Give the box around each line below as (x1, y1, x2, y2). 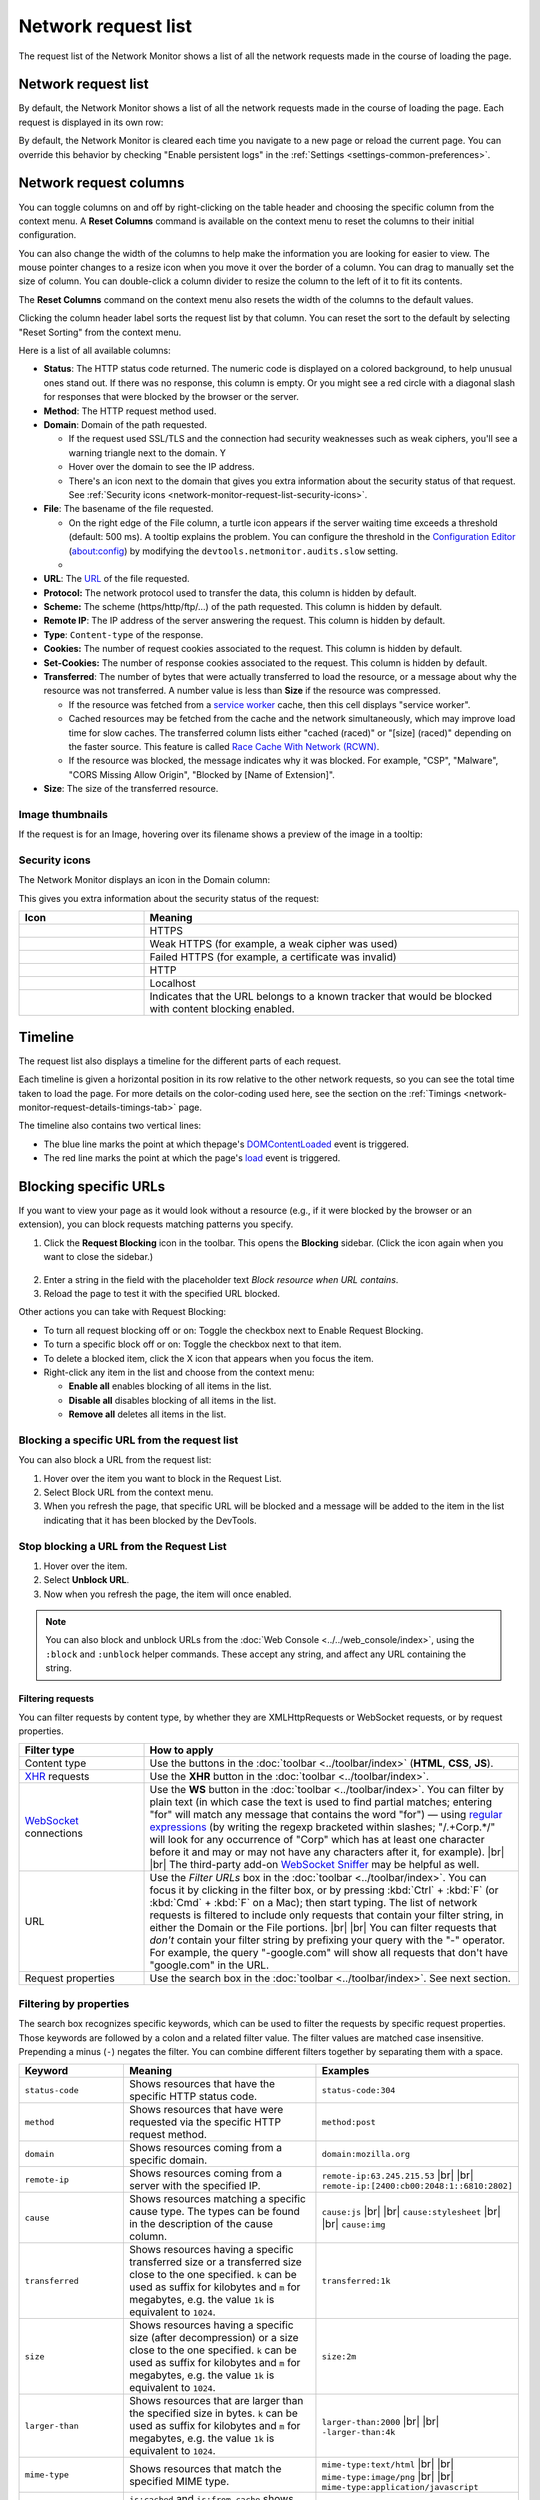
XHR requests (24, 1770, 90, 1784)
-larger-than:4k (321, 2426, 396, 2437)
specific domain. (128, 2153, 208, 2167)
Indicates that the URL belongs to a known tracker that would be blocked (149, 990, 492, 1004)
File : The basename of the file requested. (43, 503, 214, 515)
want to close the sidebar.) (43, 1251, 154, 1263)
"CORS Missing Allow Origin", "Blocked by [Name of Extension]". (68, 768, 335, 780)
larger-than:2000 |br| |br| (321, 2414, 440, 2428)
